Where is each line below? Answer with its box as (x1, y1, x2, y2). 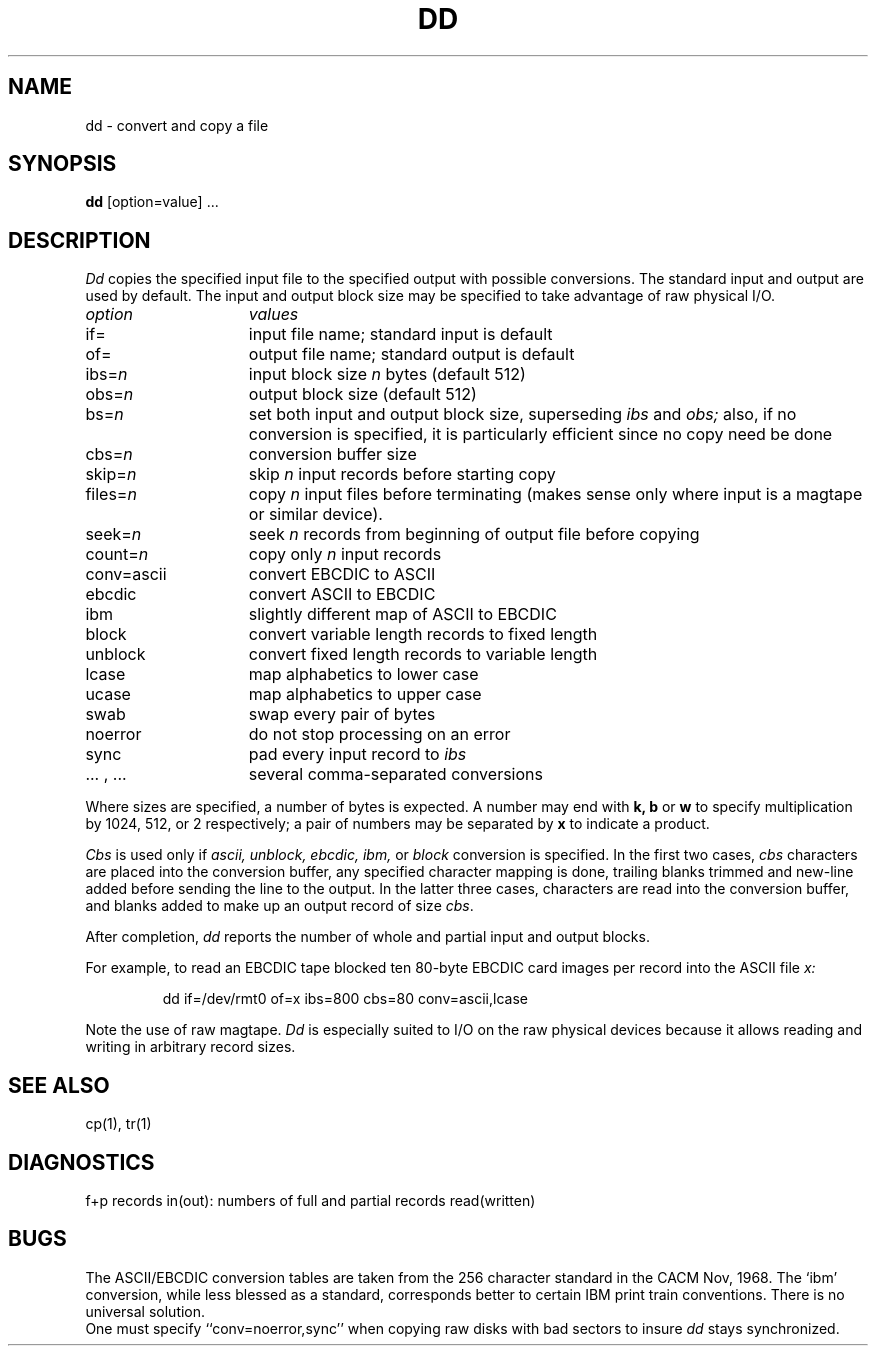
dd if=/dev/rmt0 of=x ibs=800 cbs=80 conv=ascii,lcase (162, 990, 528, 1008)
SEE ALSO (8, 1072, 110, 1098)
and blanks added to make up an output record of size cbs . (85, 897, 474, 915)
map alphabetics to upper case (248, 684, 482, 705)
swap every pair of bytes (248, 704, 436, 725)
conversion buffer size (248, 444, 417, 465)
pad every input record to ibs (248, 744, 467, 765)
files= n (85, 484, 137, 505)
